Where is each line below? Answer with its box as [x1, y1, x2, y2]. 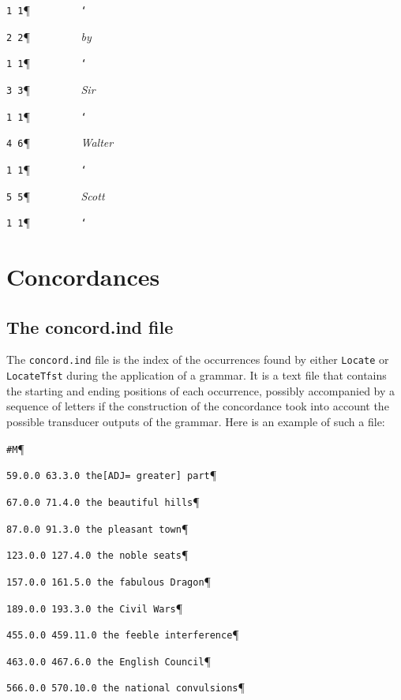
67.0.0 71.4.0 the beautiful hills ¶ [6, 492, 200, 509]
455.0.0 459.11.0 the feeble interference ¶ [6, 626, 239, 642]
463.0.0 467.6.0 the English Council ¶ [6, 652, 212, 668]
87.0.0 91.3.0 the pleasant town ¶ [6, 519, 189, 536]
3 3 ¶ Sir [6, 80, 96, 97]
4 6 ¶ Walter [6, 134, 114, 151]
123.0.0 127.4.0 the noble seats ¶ [6, 546, 189, 563]
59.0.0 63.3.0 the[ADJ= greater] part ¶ [6, 466, 217, 483]
